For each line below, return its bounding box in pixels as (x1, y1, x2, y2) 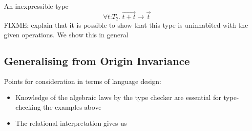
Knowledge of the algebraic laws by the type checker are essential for (15, 92, 221, 102)
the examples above (43, 101, 102, 112)
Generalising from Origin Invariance (4, 53, 190, 68)
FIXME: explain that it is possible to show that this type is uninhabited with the (4, 20, 248, 30)
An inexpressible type (4, 1, 69, 11)
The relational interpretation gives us (15, 118, 127, 128)
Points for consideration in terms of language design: (4, 76, 161, 86)
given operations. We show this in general (4, 29, 128, 39)
